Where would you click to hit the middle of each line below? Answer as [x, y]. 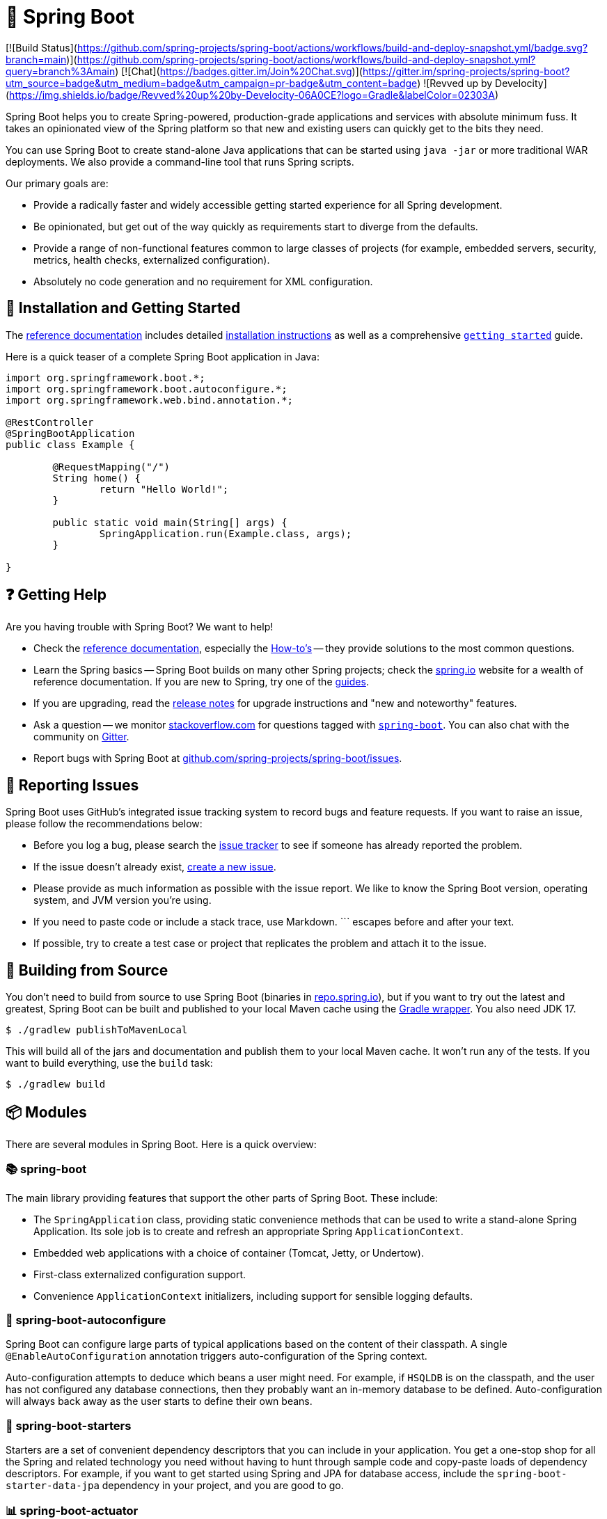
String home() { [96, 478]
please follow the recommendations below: [104, 824]
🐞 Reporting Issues [72, 785]
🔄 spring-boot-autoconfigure [86, 1320]
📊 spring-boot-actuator [72, 1510]
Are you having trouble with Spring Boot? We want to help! [140, 627]
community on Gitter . [81, 737]
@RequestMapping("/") [111, 467]
